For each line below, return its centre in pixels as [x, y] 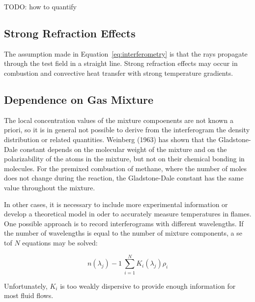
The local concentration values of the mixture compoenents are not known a [119, 120]
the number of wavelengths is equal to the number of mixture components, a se [123, 233]
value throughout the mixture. [50, 187]
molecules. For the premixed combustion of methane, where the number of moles [126, 168]
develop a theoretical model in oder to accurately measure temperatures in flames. [128, 214]
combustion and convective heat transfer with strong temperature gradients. [119, 73]
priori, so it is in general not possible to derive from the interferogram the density [127, 130]
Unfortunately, [26, 286]
